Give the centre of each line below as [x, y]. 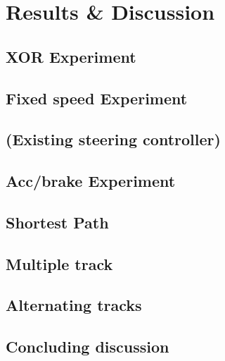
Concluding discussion [88, 347]
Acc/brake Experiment [91, 181]
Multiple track [59, 263]
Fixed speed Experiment [97, 98]
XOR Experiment [71, 56]
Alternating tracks [74, 305]
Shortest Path [57, 222]
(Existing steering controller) [113, 139]
